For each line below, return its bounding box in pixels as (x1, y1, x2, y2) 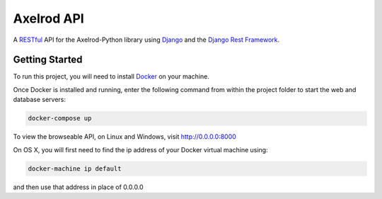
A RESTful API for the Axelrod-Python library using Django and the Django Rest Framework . (13, 35, 280, 44)
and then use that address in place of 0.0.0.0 (13, 183, 144, 191)
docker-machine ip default (28, 164, 122, 173)
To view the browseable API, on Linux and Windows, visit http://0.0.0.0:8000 (13, 132, 236, 141)
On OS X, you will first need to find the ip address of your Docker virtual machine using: (13, 145, 268, 154)
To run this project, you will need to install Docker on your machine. (13, 72, 210, 81)
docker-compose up (28, 114, 92, 123)
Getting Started (13, 54, 83, 66)
